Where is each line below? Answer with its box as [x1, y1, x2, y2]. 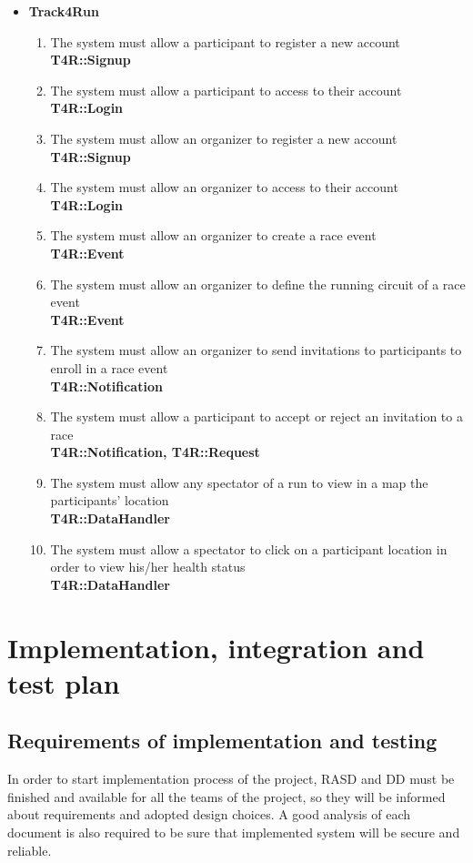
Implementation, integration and [7, 628, 425, 665]
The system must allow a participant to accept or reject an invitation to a [50, 407, 463, 426]
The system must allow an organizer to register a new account [50, 128, 398, 147]
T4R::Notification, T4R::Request [50, 442, 260, 462]
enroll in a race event [50, 358, 168, 377]
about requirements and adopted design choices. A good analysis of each [7, 805, 411, 824]
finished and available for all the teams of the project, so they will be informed [7, 787, 446, 806]
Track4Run [28, 2, 99, 20]
